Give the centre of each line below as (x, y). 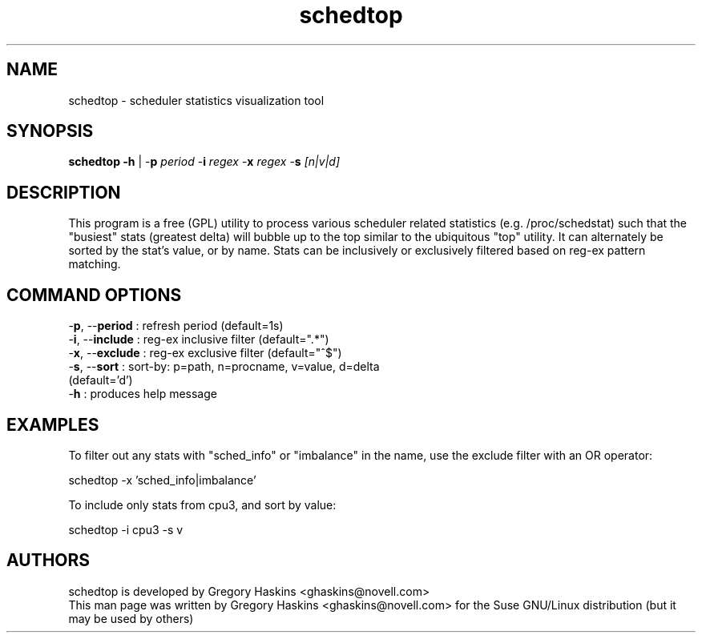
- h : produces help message (143, 394)
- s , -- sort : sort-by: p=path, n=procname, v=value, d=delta (224, 367)
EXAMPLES (53, 424)
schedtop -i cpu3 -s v (126, 529)
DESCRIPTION (64, 192)
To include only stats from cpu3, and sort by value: (202, 504)
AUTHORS (48, 561)
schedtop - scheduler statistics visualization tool (196, 100)
